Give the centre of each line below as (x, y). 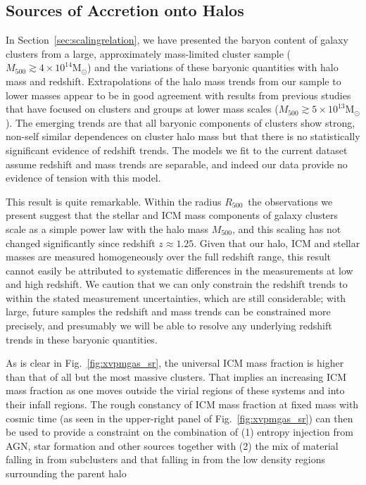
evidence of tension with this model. (83, 178)
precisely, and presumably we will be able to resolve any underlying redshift (169, 326)
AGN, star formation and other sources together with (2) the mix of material (172, 445)
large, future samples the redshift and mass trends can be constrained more (168, 311)
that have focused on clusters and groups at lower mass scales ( (142, 109)
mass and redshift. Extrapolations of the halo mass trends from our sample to (173, 81)
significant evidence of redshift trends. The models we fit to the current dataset (177, 150)
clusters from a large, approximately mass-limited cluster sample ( (149, 53)
